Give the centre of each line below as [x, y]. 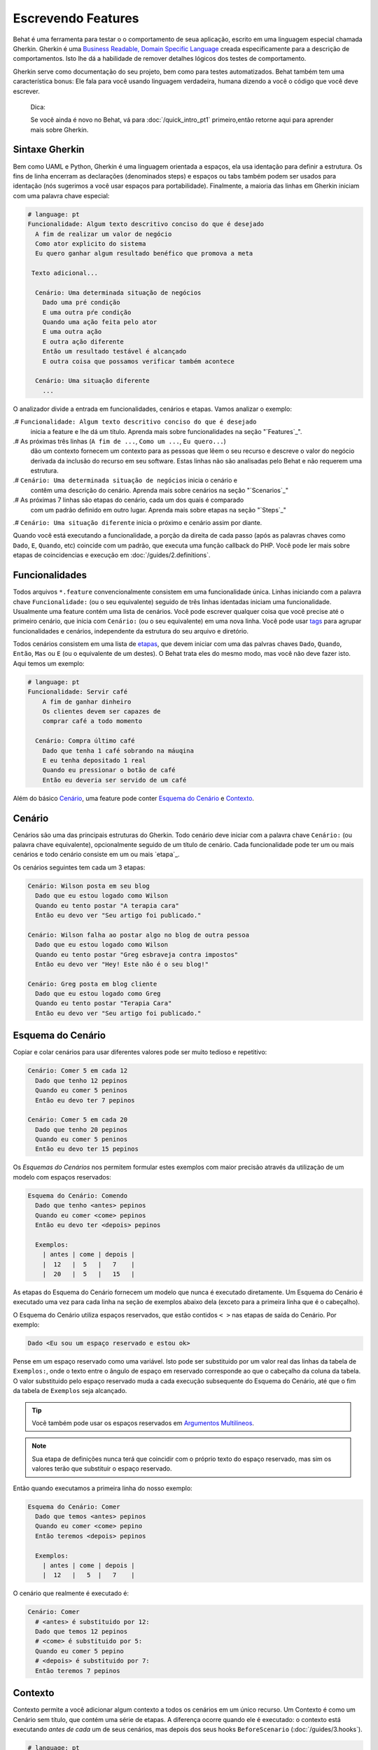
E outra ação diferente [83, 342]
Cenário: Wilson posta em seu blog [89, 886]
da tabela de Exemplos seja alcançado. [70, 1391]
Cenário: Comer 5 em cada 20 [78, 1120]
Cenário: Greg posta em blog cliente [92, 984]
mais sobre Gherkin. [59, 129]
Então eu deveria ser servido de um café [114, 780]
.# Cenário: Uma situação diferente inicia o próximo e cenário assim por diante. [138, 523]
